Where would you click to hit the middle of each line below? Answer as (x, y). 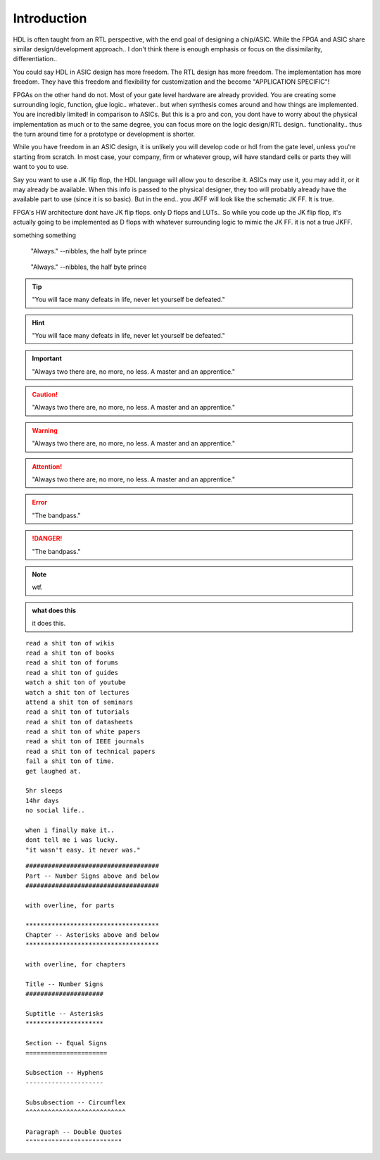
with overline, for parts (70, 905)
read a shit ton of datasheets (80, 722)
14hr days (42, 800)
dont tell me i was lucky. (72, 840)
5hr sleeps (44, 791)
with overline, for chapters (76, 965)
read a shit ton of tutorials (78, 712)
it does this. (49, 624)
